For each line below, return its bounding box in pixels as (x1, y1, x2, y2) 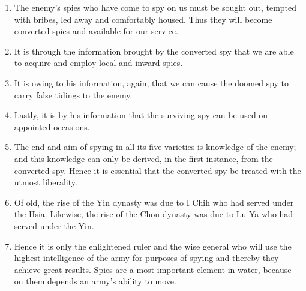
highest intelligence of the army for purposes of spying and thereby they (14, 251, 279, 264)
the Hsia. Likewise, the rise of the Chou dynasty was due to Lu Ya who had (14, 208, 293, 220)
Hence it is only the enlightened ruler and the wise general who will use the (14, 239, 292, 252)
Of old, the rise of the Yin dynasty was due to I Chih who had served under (14, 196, 294, 208)
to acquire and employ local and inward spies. (14, 56, 183, 69)
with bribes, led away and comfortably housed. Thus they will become (14, 13, 272, 25)
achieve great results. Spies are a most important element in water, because (14, 263, 292, 275)
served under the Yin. (14, 219, 94, 232)
